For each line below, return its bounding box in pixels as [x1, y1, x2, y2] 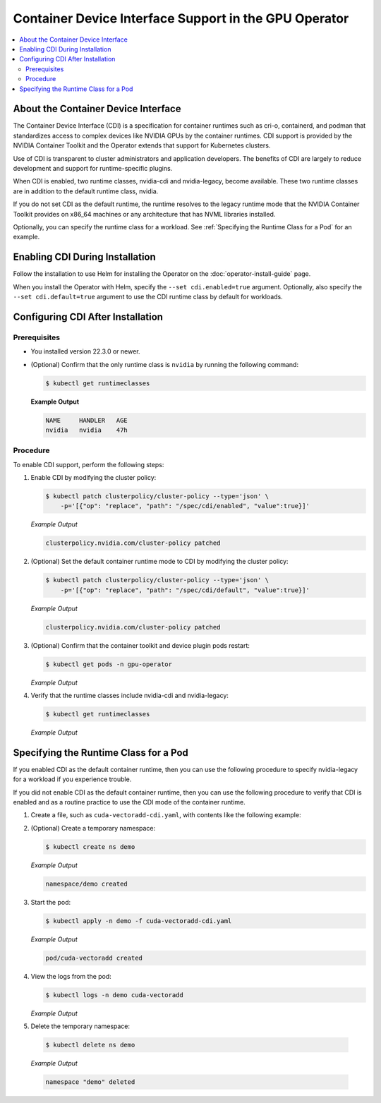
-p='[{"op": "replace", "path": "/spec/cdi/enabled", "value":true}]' [60, 502, 310, 510]
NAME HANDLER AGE [45, 416, 128, 424]
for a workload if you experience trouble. [13, 775, 132, 783]
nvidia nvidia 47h [45, 426, 128, 434]
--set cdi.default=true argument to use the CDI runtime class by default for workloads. [13, 293, 283, 301]
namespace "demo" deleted [45, 1078, 135, 1086]
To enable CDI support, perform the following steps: [13, 460, 164, 469]
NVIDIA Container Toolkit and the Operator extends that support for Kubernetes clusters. [13, 141, 271, 150]
